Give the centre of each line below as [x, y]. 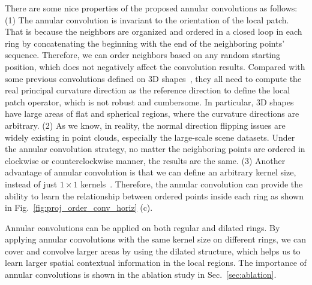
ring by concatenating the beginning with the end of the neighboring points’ [145, 43]
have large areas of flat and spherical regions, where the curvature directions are [152, 113]
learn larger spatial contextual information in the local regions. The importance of [156, 263]
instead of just [31, 184]
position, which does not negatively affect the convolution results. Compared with [155, 66]
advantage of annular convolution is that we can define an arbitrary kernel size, [151, 172]
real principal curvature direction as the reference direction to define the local [148, 90]
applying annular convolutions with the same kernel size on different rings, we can [156, 239]
